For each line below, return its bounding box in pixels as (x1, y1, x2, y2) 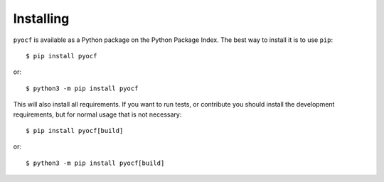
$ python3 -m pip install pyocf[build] (26, 159, 165, 167)
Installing (13, 11, 70, 26)
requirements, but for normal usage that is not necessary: (13, 110, 182, 119)
